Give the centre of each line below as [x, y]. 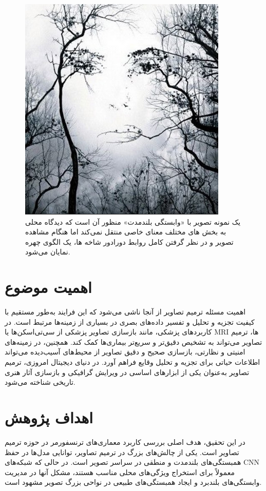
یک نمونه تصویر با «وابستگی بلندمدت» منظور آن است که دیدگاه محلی [133, 221]
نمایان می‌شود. [48, 252]
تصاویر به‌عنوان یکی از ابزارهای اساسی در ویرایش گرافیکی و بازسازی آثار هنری [127, 372]
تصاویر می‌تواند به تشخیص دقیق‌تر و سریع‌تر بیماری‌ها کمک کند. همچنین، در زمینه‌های [134, 341]
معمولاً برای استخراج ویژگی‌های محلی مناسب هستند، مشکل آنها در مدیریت [120, 472]
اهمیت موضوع [48, 287]
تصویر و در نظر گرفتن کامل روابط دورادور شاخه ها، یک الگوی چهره [129, 241]
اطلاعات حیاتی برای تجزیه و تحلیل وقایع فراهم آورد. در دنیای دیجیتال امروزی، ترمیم [132, 362]
